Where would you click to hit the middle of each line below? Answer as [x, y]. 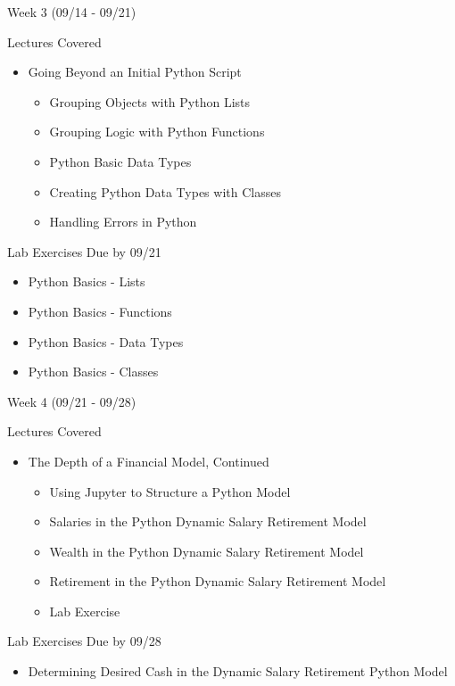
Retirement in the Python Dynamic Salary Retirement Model [218, 581]
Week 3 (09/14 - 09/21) [72, 12]
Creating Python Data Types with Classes [165, 191]
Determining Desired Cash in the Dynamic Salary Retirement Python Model [238, 671]
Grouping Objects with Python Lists [149, 101]
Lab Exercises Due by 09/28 [84, 641]
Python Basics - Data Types [106, 341]
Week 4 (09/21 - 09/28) [72, 401]
